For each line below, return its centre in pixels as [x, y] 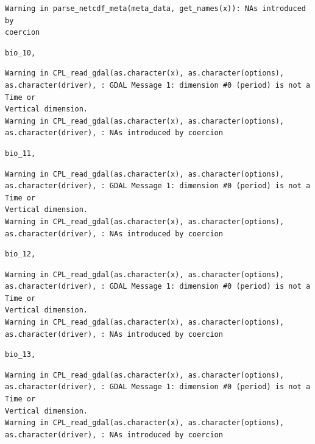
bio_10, [20, 53]
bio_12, [20, 254]
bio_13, [20, 355]
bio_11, [20, 153]
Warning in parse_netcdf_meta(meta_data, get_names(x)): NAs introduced [155, 9]
